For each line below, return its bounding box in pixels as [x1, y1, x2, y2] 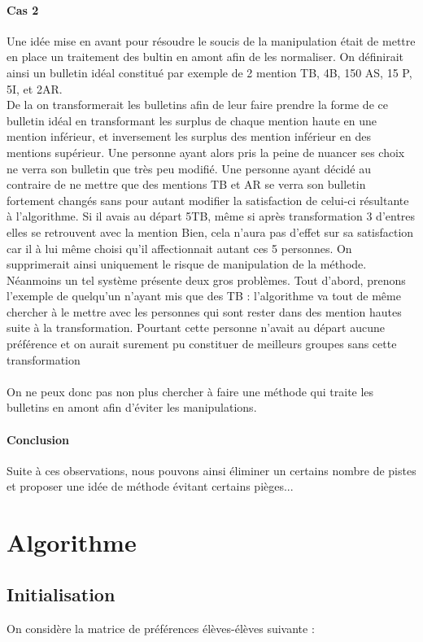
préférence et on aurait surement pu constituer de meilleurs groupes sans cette [7, 335, 397, 352]
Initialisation [7, 581, 116, 606]
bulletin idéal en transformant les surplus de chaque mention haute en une [7, 111, 377, 129]
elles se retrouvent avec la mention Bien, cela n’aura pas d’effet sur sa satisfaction [7, 223, 414, 240]
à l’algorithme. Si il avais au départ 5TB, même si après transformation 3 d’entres [7, 207, 416, 225]
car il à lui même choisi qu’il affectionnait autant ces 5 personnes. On [7, 239, 352, 256]
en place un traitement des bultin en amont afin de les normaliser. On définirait [7, 48, 404, 65]
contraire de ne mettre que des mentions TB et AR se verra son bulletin [7, 176, 366, 193]
